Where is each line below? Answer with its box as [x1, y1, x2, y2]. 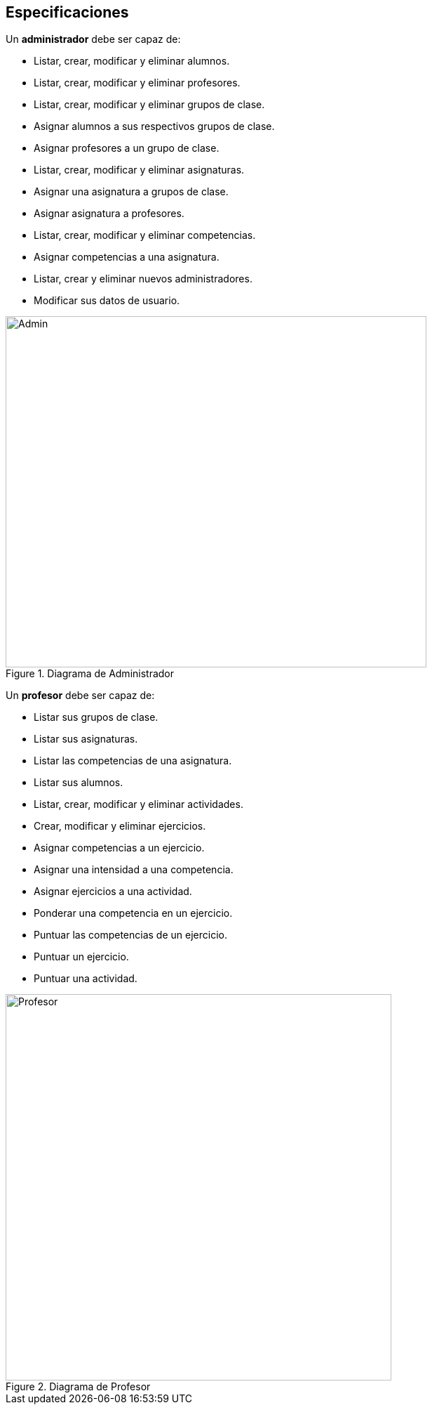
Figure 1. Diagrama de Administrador [6, 667, 175, 680]
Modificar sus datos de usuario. [34, 294, 180, 307]
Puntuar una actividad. [34, 972, 137, 985]
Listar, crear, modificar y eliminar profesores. [34, 77, 241, 89]
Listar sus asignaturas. [34, 733, 138, 745]
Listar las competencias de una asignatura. [34, 755, 232, 767]
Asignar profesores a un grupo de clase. [34, 142, 220, 155]
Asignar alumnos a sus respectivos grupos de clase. [34, 120, 275, 133]
